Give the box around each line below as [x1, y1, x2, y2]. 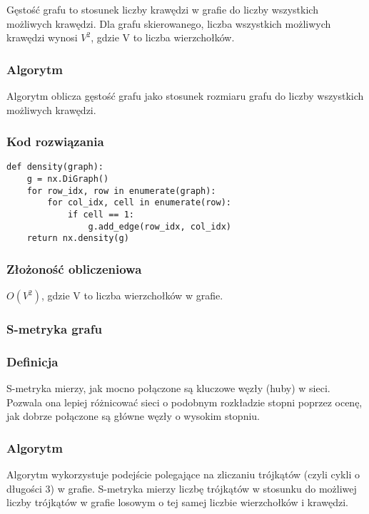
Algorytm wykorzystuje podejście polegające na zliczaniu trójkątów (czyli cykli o [6, 467, 360, 482]
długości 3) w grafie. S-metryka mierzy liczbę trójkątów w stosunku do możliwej [6, 480, 357, 495]
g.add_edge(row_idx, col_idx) [88, 221, 231, 232]
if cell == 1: [67, 210, 134, 220]
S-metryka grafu [6, 320, 102, 338]
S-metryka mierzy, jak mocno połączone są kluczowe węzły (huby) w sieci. [6, 381, 330, 396]
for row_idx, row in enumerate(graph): [26, 185, 216, 196]
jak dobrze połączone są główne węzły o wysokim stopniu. [6, 408, 261, 423]
